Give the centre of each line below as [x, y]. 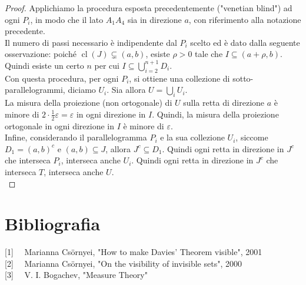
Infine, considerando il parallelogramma [76, 137]
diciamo [82, 90]
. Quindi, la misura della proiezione [215, 114]
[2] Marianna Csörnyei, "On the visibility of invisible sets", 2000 [123, 263]
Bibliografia [53, 224]
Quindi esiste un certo [44, 65]
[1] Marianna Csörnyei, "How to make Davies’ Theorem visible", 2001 [134, 252]
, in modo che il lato [67, 19]
